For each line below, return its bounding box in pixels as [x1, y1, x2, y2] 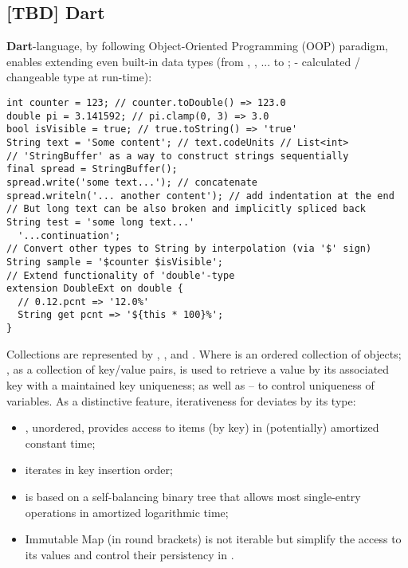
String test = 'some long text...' [6, 216, 195, 228]
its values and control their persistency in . [25, 546, 234, 562]
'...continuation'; [18, 229, 121, 241]
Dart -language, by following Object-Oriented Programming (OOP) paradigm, [6, 37, 388, 54]
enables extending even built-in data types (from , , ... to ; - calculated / [6, 53, 360, 69]
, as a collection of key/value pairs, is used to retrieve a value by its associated [6, 361, 390, 378]
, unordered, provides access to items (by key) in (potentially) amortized [25, 419, 379, 436]
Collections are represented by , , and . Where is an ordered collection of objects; [6, 345, 402, 362]
